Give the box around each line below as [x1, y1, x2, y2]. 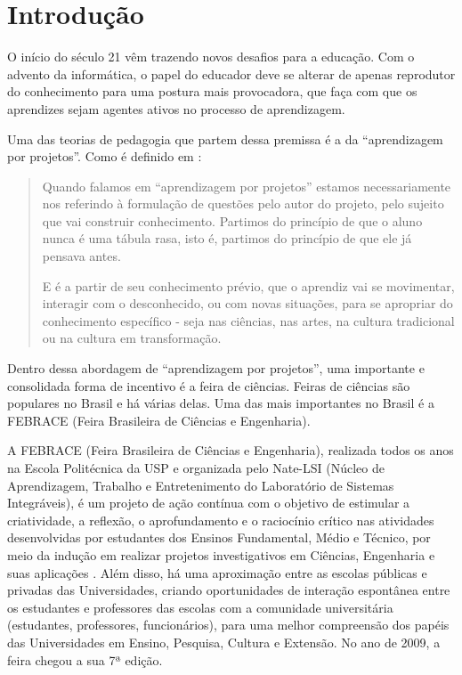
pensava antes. [42, 247, 121, 265]
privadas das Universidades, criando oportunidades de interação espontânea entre [7, 581, 450, 599]
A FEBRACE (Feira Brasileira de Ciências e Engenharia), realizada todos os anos [7, 441, 454, 459]
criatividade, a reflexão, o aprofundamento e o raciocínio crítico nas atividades [7, 510, 434, 529]
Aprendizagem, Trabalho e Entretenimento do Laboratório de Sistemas [7, 476, 394, 494]
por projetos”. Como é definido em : [7, 147, 202, 166]
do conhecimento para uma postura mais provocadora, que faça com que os [7, 82, 417, 101]
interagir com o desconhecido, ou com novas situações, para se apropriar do [42, 294, 453, 313]
